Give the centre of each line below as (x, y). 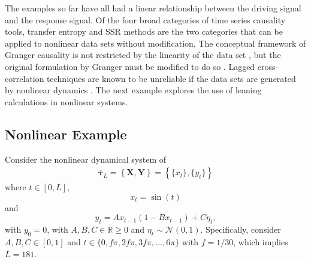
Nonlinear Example (66, 134)
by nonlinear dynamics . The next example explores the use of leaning (133, 90)
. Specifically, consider (241, 229)
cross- (268, 66)
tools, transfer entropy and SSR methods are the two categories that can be (144, 31)
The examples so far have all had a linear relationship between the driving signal (153, 8)
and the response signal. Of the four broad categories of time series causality (145, 19)
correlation (25, 78)
